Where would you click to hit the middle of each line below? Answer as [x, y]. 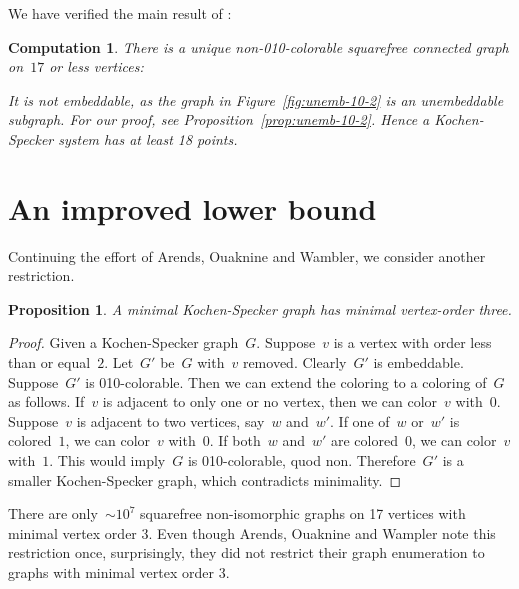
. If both [235, 440]
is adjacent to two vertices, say [170, 420]
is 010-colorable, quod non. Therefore [301, 460]
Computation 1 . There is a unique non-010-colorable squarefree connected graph [258, 46]
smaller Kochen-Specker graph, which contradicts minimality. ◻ [205, 479]
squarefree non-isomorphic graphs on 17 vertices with [303, 513]
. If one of [360, 420]
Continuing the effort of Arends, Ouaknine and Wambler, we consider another [247, 255]
